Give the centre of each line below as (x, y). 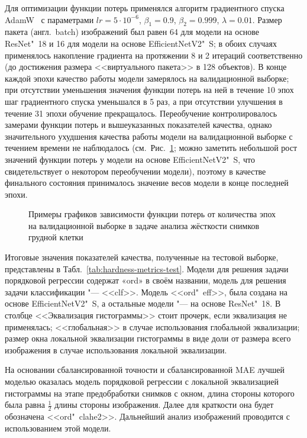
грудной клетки (56, 237)
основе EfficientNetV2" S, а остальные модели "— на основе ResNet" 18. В (143, 303)
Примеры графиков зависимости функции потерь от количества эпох (152, 214)
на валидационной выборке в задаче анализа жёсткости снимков (144, 225)
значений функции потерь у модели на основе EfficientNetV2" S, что (130, 159)
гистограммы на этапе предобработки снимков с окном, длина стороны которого (150, 393)
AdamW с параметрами (49, 19)
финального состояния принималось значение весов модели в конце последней (147, 183)
